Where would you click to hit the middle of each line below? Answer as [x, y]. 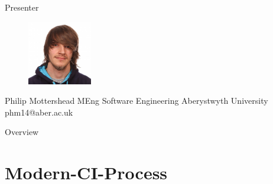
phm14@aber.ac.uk [39, 112]
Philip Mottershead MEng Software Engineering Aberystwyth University [136, 101]
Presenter [22, 7]
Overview [22, 132]
